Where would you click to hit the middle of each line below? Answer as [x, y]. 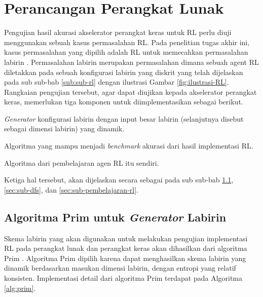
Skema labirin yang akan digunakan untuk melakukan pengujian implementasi [126, 238]
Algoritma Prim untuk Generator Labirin [115, 217]
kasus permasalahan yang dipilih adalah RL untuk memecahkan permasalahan [126, 52]
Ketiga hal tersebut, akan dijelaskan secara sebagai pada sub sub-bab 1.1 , [119, 180]
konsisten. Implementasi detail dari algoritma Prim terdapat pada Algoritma [123, 278]
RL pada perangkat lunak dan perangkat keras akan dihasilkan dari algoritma [126, 248]
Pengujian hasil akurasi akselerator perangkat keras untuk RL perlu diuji [118, 32]
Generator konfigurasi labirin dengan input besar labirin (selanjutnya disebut [124, 118]
